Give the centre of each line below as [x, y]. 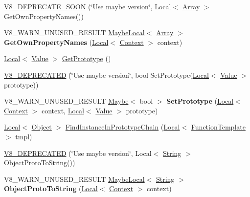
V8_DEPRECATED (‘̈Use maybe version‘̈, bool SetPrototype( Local [106, 75]
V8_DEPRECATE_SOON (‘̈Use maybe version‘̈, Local [88, 6]
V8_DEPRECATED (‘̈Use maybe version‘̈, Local [78, 153]
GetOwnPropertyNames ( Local [56, 42]
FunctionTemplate [218, 127]
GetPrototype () [86, 58]
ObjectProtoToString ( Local [51, 188]
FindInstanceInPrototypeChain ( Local [123, 127]
